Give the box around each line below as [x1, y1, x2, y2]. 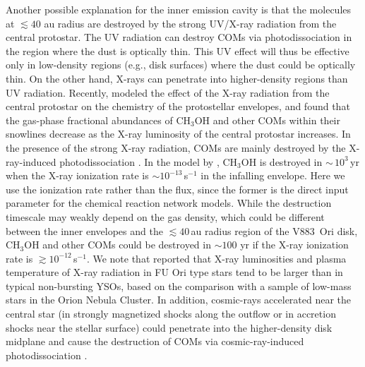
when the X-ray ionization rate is [6, 168, 149, 183]
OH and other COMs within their [194, 112, 340, 127]
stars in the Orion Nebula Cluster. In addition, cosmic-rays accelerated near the [6, 292, 352, 307]
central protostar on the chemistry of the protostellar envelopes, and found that [6, 99, 350, 114]
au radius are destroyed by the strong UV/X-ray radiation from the [44, 16, 337, 30]
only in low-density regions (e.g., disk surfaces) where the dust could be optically [6, 57, 356, 72]
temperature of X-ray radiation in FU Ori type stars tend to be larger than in [6, 265, 343, 279]
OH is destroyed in [241, 154, 323, 169]
